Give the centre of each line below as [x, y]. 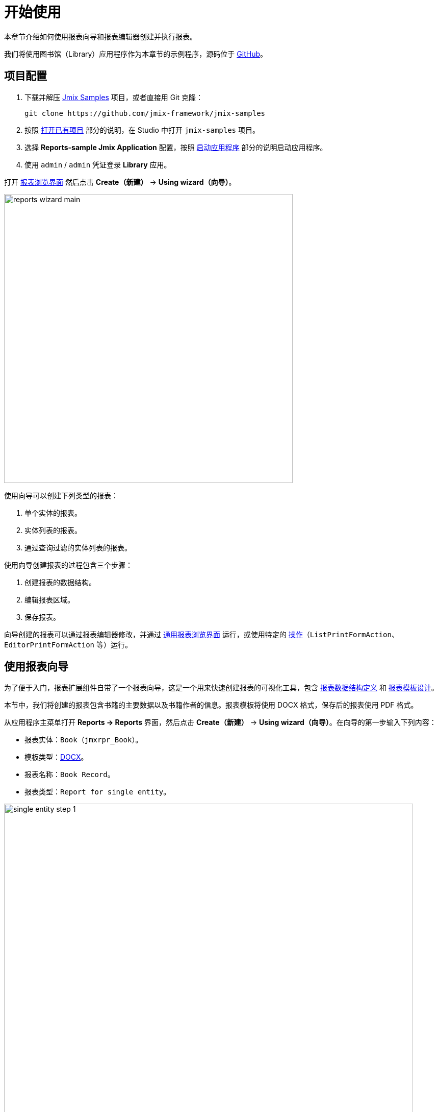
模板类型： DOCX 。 [56, 757]
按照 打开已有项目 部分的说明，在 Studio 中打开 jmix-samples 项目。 [142, 130]
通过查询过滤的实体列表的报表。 [78, 547]
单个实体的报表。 [53, 513]
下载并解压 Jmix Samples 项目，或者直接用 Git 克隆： [114, 97]
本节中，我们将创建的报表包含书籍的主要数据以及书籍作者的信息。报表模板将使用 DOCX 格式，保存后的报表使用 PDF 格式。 [211, 705]
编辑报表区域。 [49, 599]
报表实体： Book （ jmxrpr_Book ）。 [84, 740]
